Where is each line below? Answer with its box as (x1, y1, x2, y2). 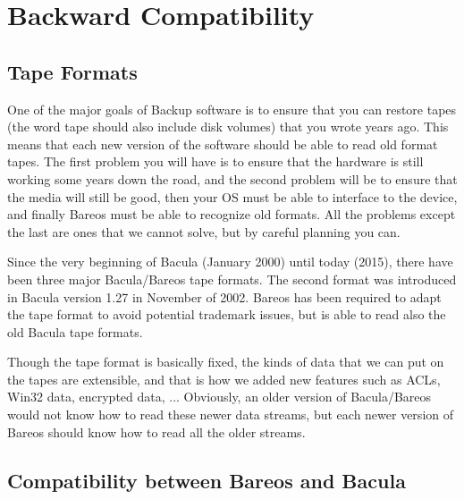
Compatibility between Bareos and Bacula (7, 466, 406, 494)
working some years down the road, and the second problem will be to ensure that (7, 169, 458, 188)
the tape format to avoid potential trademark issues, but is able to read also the (7, 305, 446, 324)
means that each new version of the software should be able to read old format (7, 134, 438, 153)
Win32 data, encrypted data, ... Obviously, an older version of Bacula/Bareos (7, 387, 432, 406)
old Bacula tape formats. (7, 322, 143, 341)
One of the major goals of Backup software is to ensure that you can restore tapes (7, 99, 457, 118)
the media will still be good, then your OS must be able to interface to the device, (7, 187, 458, 206)
